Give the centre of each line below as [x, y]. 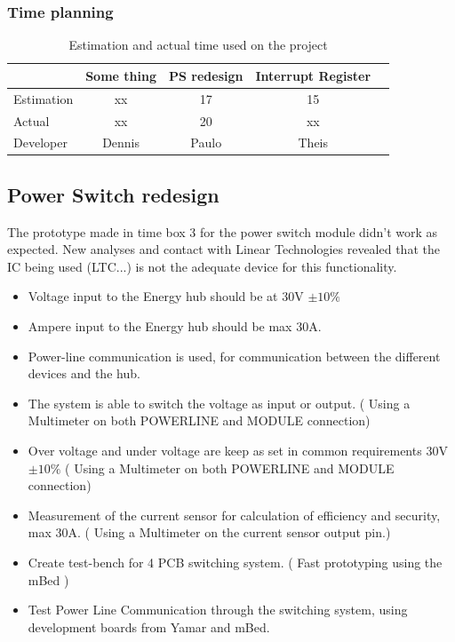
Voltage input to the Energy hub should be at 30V [166, 296]
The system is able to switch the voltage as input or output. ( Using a [219, 403]
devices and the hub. [84, 373]
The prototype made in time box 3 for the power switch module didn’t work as [223, 231]
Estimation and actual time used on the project [198, 45]
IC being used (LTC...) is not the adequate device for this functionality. [202, 266]
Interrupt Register [313, 75]
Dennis [121, 143]
